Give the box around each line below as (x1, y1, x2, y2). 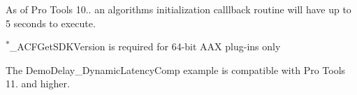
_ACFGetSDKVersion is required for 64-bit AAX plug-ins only (9, 39, 281, 54)
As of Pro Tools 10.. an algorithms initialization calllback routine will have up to (6, 2, 351, 16)
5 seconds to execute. (6, 15, 96, 30)
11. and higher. (6, 76, 70, 91)
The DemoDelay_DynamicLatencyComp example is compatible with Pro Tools (6, 62, 346, 77)
